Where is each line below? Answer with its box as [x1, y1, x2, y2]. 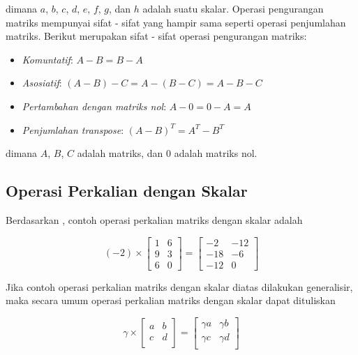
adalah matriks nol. [174, 146, 258, 160]
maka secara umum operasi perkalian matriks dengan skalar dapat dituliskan [6, 293, 336, 308]
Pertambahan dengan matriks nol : [22, 98, 167, 113]
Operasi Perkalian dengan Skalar [6, 180, 248, 202]
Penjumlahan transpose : [22, 122, 124, 137]
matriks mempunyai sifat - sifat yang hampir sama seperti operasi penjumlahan [6, 15, 346, 29]
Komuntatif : [22, 52, 73, 66]
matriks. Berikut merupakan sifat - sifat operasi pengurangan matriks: [6, 29, 307, 43]
